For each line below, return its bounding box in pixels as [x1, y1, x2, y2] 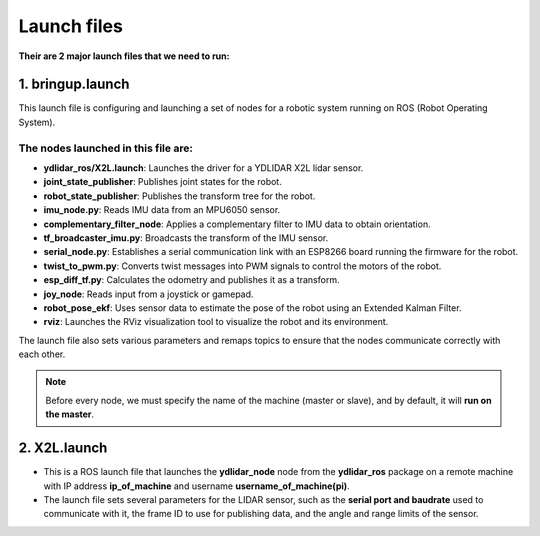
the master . [45, 408, 95, 420]
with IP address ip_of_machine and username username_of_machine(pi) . [43, 480, 350, 492]
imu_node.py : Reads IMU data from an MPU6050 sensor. [43, 204, 281, 216]
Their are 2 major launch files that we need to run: [18, 50, 230, 62]
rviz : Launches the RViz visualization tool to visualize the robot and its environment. [43, 316, 389, 328]
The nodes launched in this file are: [18, 141, 194, 155]
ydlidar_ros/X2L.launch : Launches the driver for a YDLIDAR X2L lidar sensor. [43, 161, 364, 174]
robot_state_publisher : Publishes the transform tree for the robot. [43, 190, 316, 202]
